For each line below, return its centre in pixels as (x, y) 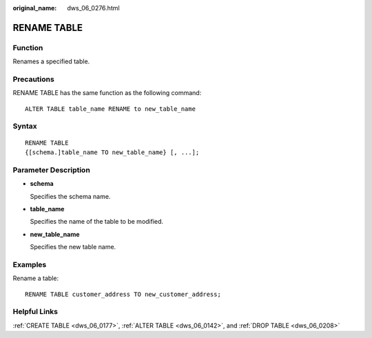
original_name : (35, 8)
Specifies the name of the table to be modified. (97, 222)
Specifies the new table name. (73, 247)
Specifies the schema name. (70, 196)
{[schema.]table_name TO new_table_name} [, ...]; (112, 152)
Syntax (25, 126)
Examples (30, 264)
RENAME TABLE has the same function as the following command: (107, 93)
